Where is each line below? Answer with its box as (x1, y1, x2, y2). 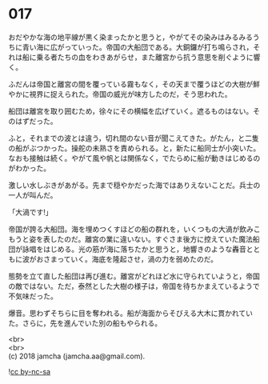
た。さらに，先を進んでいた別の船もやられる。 (8, 318, 162, 328)
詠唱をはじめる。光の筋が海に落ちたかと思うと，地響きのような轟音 (22, 244, 246, 254)
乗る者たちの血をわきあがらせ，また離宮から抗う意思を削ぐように (35, 52, 254, 62)
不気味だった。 (8, 291, 58, 301)
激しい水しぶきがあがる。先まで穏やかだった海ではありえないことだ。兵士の (8, 180, 261, 190)
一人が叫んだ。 (8, 190, 58, 200)
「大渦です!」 (8, 207, 54, 217)
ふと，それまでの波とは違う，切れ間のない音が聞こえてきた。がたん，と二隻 (8, 133, 259, 142)
